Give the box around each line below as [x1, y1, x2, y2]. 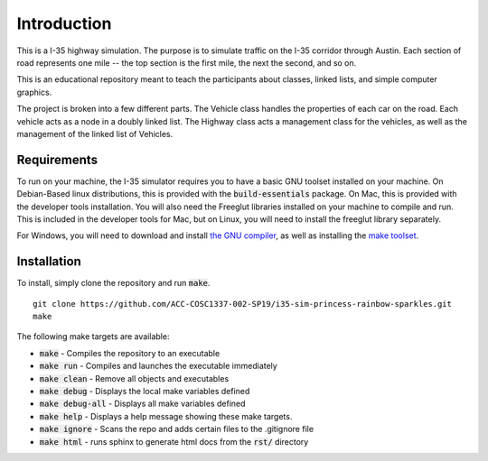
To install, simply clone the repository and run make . [16, 278, 211, 289]
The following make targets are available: [16, 331, 170, 342]
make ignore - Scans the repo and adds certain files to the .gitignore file [39, 424, 314, 435]
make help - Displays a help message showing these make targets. [39, 410, 293, 421]
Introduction [16, 14, 112, 33]
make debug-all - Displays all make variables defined [39, 398, 246, 410]
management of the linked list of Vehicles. [16, 128, 174, 139]
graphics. [16, 87, 52, 97]
